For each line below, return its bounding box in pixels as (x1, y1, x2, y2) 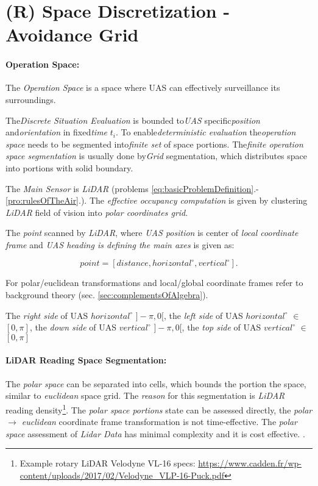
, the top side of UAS (182, 321, 261, 334)
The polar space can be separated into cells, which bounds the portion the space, (5, 377, 306, 390)
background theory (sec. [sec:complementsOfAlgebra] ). (5, 288, 208, 301)
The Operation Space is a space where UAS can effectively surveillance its (5, 81, 280, 94)
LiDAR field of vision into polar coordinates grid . (5, 205, 188, 218)
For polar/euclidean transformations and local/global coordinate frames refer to (5, 276, 303, 289)
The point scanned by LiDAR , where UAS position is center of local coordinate (5, 226, 299, 239)
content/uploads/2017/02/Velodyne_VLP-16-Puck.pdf (19, 468, 224, 481)
